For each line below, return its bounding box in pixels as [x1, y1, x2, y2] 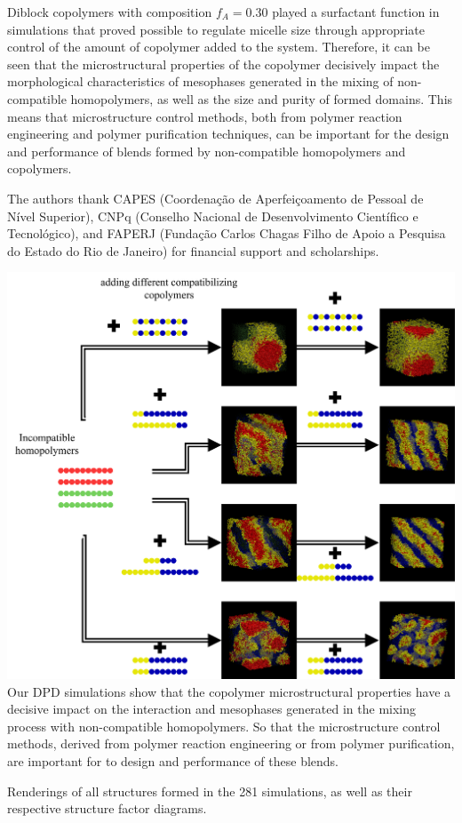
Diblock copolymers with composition [7, 3, 212, 20]
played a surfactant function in [272, 3, 440, 20]
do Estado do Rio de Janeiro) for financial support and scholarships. [7, 241, 379, 260]
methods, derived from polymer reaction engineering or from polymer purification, [7, 734, 455, 753]
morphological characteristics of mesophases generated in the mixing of [7, 72, 394, 91]
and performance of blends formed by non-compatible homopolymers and [7, 141, 406, 160]
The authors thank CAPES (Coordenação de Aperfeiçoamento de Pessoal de [7, 188, 424, 207]
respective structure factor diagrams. [7, 799, 207, 818]
